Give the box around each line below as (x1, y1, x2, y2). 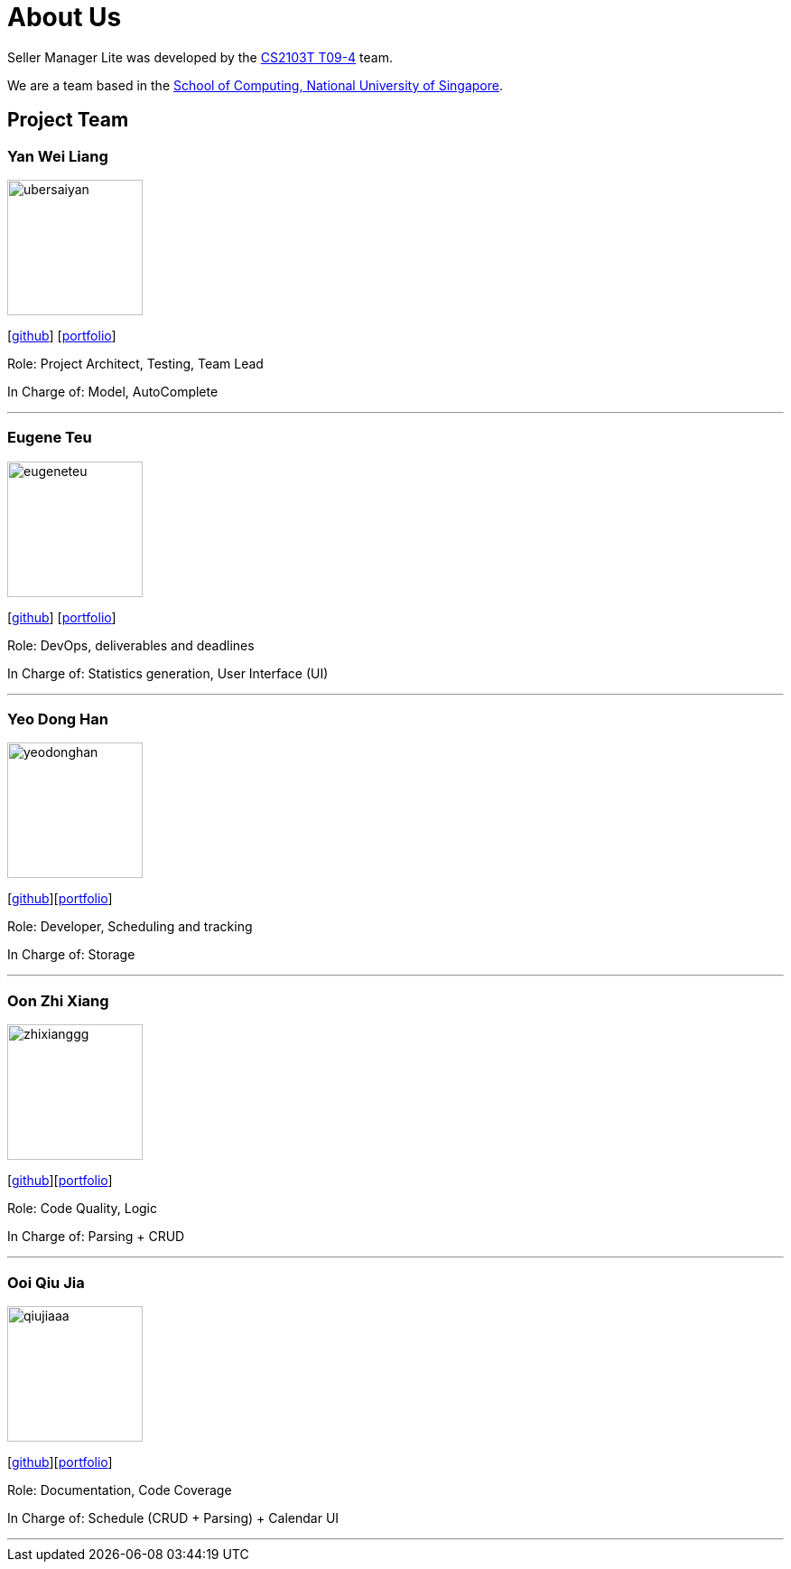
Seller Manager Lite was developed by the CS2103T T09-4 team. (7, 49, 394, 65)
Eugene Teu (7, 428, 92, 447)
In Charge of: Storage (7, 947, 135, 963)
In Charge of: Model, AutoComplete (7, 383, 219, 399)
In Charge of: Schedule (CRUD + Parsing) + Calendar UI (7, 1509, 340, 1526)
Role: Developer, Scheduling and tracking (7, 919, 253, 935)
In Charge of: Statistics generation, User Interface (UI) (7, 665, 329, 681)
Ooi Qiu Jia (7, 1273, 85, 1292)
